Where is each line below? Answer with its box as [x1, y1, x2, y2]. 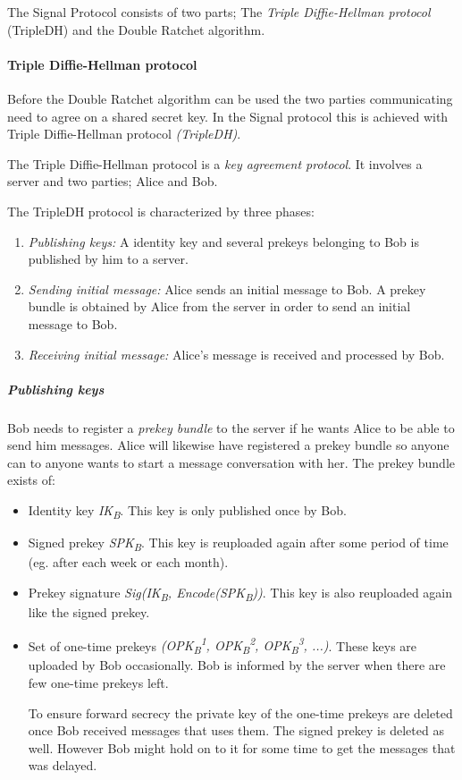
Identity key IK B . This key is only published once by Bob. [28, 501, 347, 521]
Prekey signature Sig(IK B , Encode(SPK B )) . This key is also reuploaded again [28, 582, 453, 604]
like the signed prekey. [28, 603, 150, 622]
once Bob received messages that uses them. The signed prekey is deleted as [28, 721, 444, 740]
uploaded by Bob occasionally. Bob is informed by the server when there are [28, 656, 446, 674]
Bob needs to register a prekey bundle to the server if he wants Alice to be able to [7, 418, 455, 437]
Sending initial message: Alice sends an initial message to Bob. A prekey [28, 279, 426, 298]
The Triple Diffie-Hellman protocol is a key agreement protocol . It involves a [7, 154, 423, 173]
